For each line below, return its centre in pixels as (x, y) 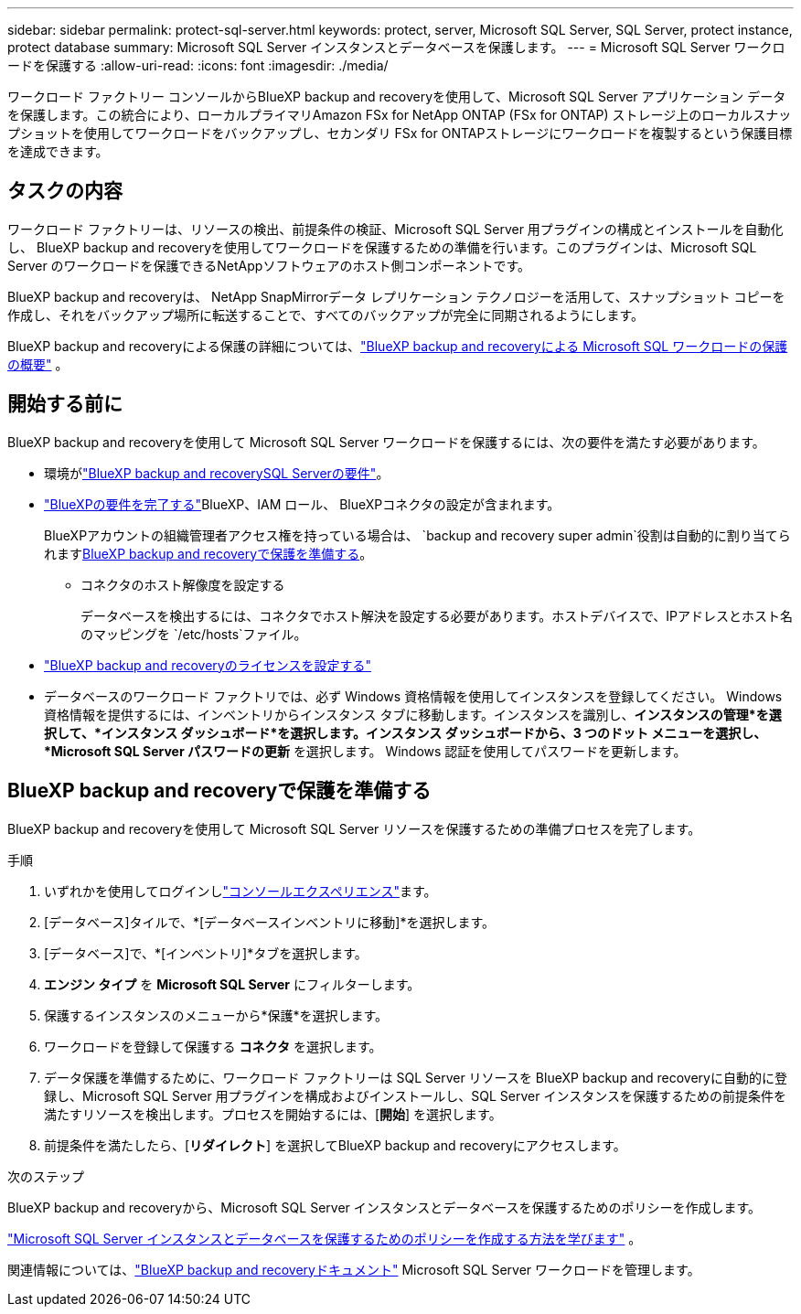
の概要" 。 (38, 364)
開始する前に (65, 404)
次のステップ (46, 1176)
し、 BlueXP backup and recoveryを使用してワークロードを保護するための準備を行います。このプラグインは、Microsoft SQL (382, 247)
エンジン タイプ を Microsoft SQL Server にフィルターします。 (232, 984)
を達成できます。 (58, 151)
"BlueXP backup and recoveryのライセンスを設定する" (208, 665)
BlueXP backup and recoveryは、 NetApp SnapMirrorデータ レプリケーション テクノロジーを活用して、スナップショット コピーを (396, 296)
